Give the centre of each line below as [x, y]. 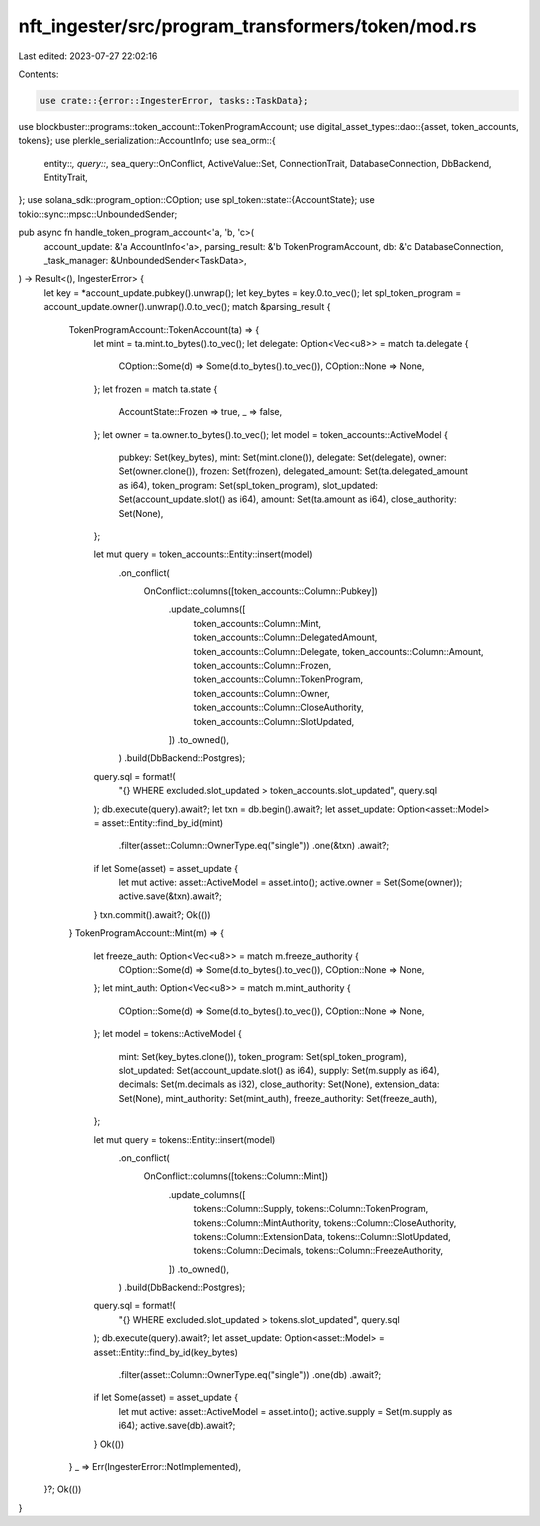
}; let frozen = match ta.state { [155, 389]
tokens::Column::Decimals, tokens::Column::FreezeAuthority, [318, 1251]
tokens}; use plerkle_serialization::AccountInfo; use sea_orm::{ [147, 141]
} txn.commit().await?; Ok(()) [152, 914]
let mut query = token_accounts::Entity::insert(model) [203, 554]
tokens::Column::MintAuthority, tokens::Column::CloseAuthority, [325, 1222]
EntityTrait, [66, 177]
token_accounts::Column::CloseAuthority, [278, 707]
